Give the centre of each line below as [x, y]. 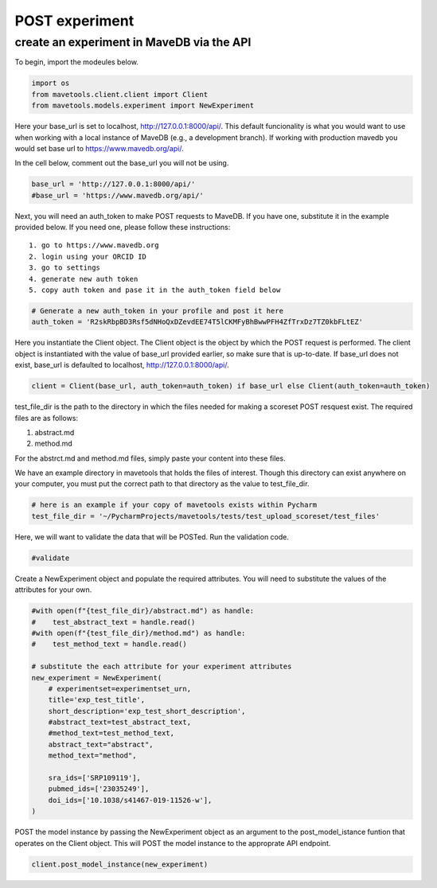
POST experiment [74, 21]
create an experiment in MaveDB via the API [133, 42]
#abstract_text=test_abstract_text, [119, 722]
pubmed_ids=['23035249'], [99, 789]
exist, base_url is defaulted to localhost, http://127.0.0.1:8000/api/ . [122, 365]
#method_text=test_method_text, [111, 733]
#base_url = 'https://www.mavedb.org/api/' [118, 195]
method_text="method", [92, 756]
